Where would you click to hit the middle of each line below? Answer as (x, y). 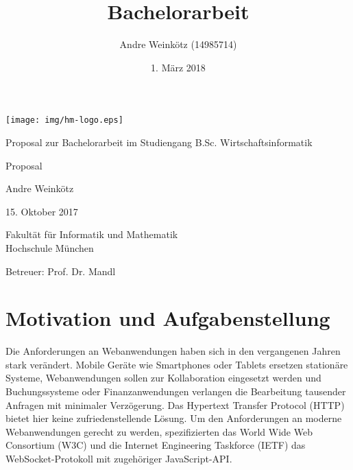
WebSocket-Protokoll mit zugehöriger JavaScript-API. (119, 458)
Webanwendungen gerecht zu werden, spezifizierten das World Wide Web (159, 431)
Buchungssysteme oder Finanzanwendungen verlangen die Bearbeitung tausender (176, 391)
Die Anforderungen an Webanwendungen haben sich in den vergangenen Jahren (173, 351)
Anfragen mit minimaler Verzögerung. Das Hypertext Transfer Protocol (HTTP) (175, 404)
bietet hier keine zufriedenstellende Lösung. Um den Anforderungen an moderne (174, 418)
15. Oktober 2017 (42, 211)
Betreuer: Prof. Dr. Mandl (61, 271)
